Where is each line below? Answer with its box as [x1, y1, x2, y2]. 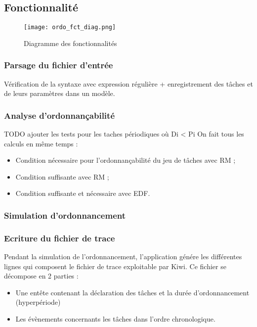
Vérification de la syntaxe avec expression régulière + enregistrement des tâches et [4, 78, 253, 89]
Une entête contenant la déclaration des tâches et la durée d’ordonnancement [15, 287, 250, 297]
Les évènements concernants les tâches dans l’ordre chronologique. [15, 314, 215, 324]
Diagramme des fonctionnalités [24, 38, 117, 48]
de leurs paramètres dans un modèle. [4, 88, 115, 98]
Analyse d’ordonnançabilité [4, 109, 115, 121]
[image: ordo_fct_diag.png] [24, 24, 116, 31]
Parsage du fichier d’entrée [4, 59, 113, 71]
